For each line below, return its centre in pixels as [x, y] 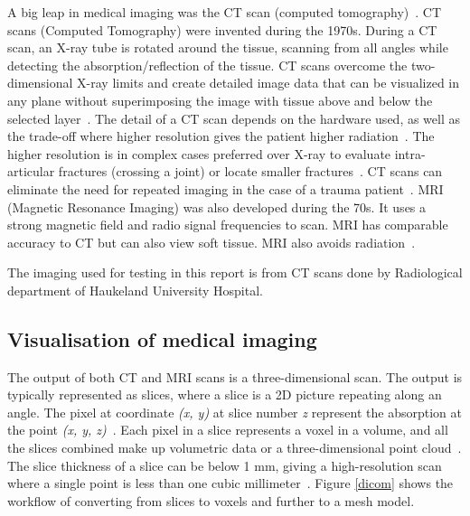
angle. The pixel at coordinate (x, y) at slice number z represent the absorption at [235, 412]
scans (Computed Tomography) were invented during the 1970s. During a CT [222, 29]
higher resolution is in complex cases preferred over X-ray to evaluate [199, 153]
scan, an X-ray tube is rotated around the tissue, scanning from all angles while [228, 47]
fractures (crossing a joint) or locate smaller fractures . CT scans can [250, 171]
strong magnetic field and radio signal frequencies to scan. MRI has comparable [228, 225]
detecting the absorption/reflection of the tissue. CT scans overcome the [207, 65]
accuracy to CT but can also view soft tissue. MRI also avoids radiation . [211, 242]
